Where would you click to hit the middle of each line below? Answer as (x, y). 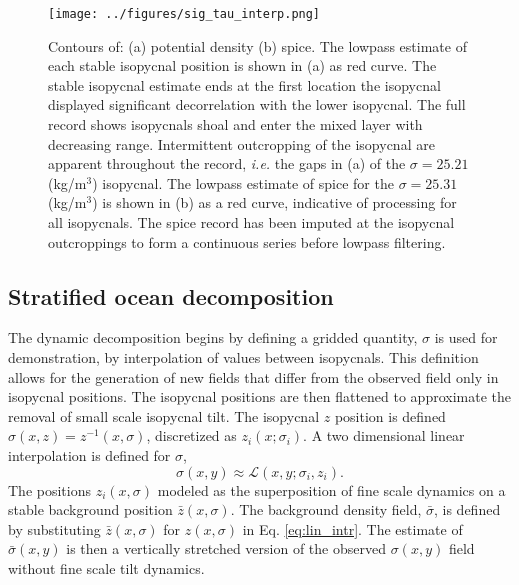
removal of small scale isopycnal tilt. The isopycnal (164, 415)
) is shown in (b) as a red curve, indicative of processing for (274, 202)
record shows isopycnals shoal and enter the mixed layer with (235, 124)
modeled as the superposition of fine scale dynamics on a (331, 489)
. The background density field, (326, 509)
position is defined (390, 415)
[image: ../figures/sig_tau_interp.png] (184, 14)
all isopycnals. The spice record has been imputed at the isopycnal (251, 222)
